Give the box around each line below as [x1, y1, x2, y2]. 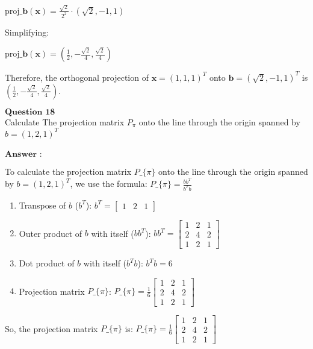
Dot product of [19, 257, 75, 269]
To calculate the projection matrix [5, 165, 132, 178]
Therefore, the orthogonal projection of [5, 71, 149, 83]
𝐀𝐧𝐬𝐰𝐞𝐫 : [5, 150, 42, 159]
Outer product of [19, 227, 82, 239]
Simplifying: [5, 25, 49, 38]
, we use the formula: [70, 177, 147, 190]
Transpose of [19, 198, 66, 211]
